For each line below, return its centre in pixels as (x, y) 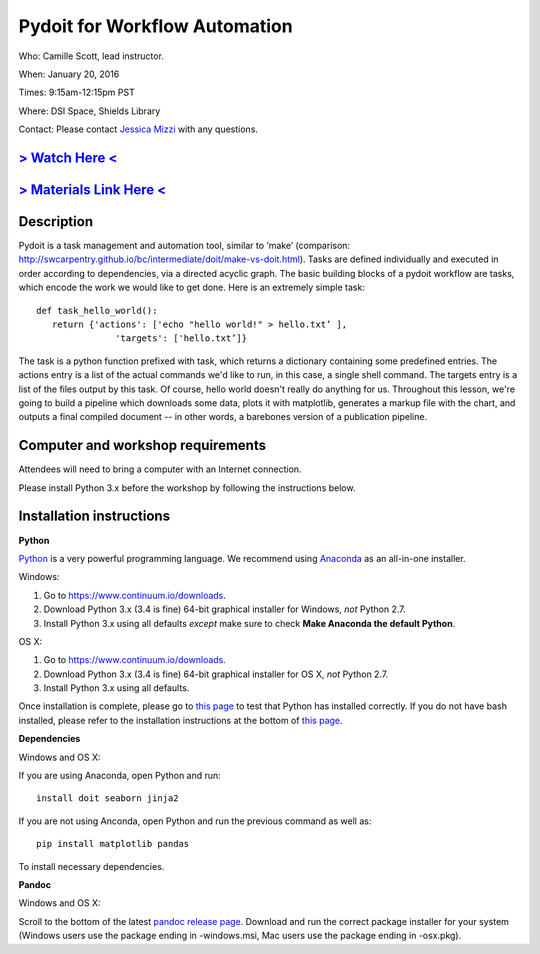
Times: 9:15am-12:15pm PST (76, 92)
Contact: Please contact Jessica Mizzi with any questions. (138, 129)
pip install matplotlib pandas (113, 844)
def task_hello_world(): (97, 310)
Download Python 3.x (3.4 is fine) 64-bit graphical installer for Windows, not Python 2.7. (225, 609)
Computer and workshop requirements (142, 445)
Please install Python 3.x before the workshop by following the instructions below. (187, 487)
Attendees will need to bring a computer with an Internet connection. (160, 469)
